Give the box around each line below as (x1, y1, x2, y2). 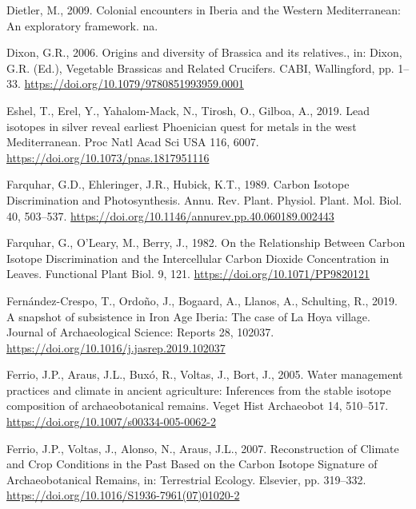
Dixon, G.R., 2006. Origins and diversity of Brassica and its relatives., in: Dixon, (6, 44, 402, 61)
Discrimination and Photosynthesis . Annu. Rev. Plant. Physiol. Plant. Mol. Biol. (6, 191, 402, 208)
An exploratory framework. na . (6, 17, 158, 34)
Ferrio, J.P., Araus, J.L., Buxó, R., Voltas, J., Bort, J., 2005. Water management (6, 366, 403, 383)
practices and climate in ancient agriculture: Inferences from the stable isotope (6, 381, 391, 398)
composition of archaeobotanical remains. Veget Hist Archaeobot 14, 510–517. (6, 397, 389, 414)
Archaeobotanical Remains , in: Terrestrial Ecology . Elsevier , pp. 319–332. (6, 471, 366, 487)
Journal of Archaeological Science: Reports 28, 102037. (6, 324, 274, 340)
